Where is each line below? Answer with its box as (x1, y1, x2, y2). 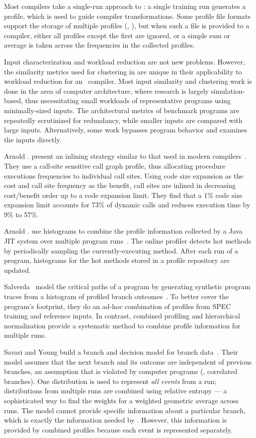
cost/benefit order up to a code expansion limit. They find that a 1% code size (4, 189, 243, 200)
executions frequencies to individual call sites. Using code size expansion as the (4, 170, 244, 181)
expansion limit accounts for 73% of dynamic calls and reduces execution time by (4, 199, 251, 210)
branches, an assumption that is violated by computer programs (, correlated (4, 366, 238, 376)
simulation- (211, 85, 245, 96)
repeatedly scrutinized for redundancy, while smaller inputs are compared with (4, 115, 243, 125)
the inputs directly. (4, 134, 62, 144)
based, (4, 95, 23, 106)
